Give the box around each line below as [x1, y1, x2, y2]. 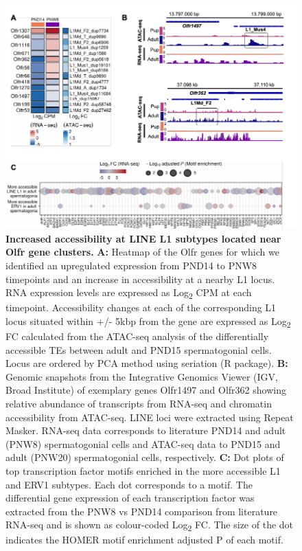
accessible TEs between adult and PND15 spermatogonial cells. [5, 342, 272, 357]
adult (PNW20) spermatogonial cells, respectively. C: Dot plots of [5, 450, 284, 464]
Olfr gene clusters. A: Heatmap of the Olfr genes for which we [5, 245, 279, 259]
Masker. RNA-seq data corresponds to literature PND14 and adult [5, 423, 286, 438]
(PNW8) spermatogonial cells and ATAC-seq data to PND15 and [5, 436, 281, 451]
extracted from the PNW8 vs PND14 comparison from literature [5, 504, 278, 518]
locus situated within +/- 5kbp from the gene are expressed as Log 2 [5, 313, 291, 330]
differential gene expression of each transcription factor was [5, 491, 255, 505]
